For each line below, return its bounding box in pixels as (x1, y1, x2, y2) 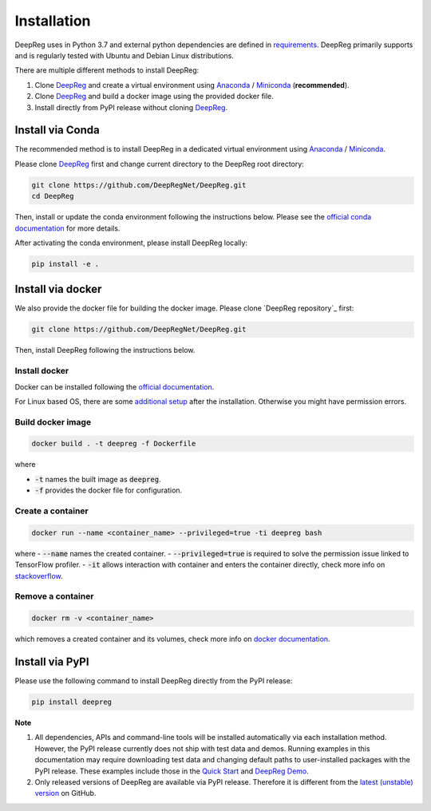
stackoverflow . (14, 571, 63, 580)
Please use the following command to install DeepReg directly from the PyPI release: (14, 675, 293, 686)
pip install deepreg (31, 697, 112, 706)
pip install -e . (31, 259, 100, 268)
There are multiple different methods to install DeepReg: (14, 65, 200, 75)
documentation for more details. (14, 224, 121, 233)
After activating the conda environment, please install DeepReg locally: (14, 238, 247, 247)
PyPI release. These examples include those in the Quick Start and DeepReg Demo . (34, 766, 309, 776)
